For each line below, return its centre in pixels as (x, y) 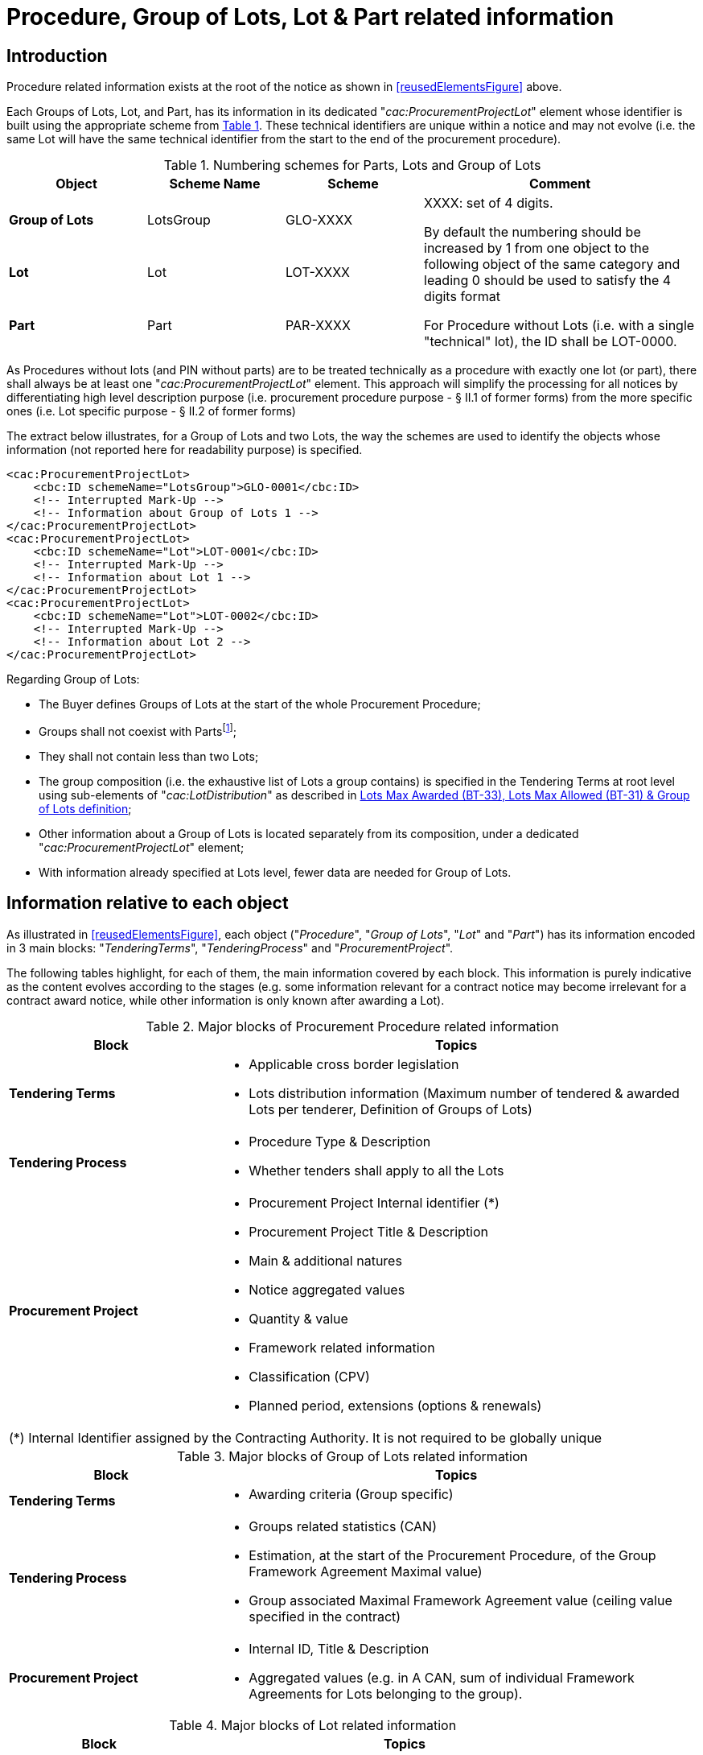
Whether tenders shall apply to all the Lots (376, 1170)
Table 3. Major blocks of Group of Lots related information (352, 1456)
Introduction (57, 56)
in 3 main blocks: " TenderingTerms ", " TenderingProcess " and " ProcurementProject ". (230, 948)
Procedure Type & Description (340, 1141)
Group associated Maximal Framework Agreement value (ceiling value (460, 1600)
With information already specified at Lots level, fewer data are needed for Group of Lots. (275, 872)
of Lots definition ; (85, 808)
